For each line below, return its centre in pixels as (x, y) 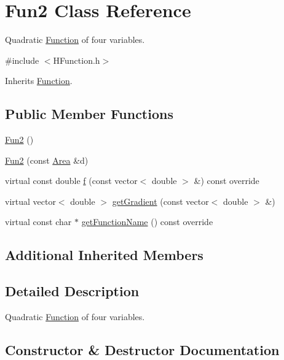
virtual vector (30, 201)
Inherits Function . (39, 81)
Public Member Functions (89, 114)
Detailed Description (72, 291)
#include (22, 60)
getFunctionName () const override (147, 222)
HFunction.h (77, 60)
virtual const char (38, 222)
